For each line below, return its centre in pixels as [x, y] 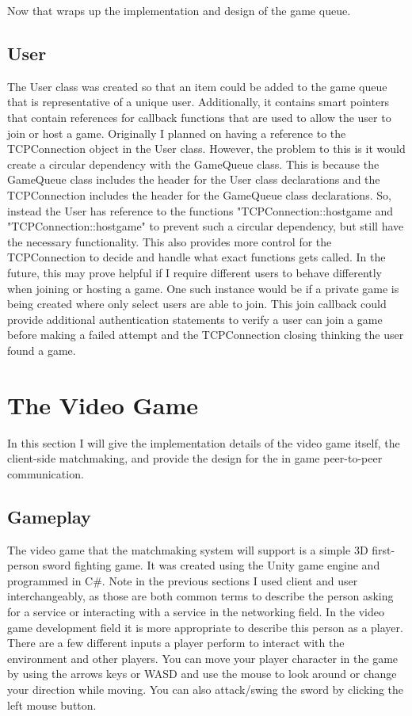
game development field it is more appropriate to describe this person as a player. [205, 627]
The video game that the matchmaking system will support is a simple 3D [188, 549]
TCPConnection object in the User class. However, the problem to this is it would [206, 149]
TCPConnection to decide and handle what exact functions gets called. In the [196, 257]
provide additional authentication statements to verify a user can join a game [195, 319]
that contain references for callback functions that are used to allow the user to [199, 117]
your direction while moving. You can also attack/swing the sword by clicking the [206, 689]
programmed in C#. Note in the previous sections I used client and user [183, 580]
